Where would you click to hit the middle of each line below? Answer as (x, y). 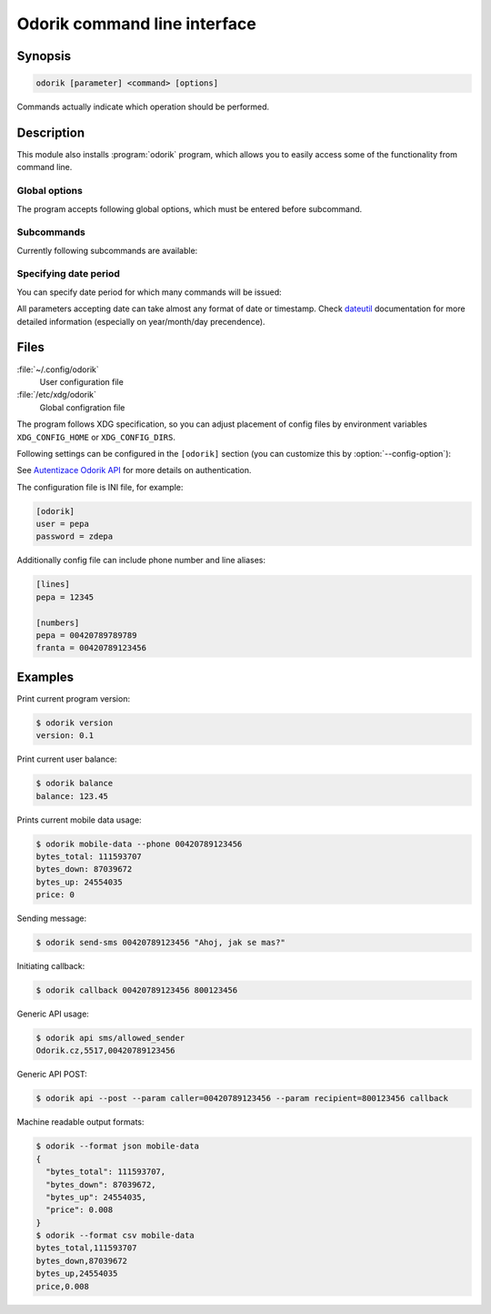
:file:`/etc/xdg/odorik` (57, 395)
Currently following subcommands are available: (107, 250)
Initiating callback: (51, 966)
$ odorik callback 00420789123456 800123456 (137, 991)
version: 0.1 (65, 736)
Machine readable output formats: (80, 1122)
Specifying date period (68, 274)
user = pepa (63, 524)
